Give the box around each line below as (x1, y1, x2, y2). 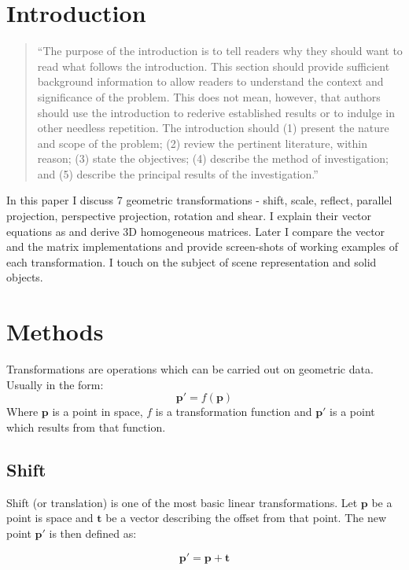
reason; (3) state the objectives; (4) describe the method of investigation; (37, 150, 389, 167)
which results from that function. (6, 418, 166, 435)
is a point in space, (52, 403, 143, 420)
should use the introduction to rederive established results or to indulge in (37, 104, 395, 120)
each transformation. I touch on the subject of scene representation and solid (6, 253, 377, 270)
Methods (6, 315, 104, 348)
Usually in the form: (6, 376, 104, 392)
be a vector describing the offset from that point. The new (105, 509, 387, 526)
